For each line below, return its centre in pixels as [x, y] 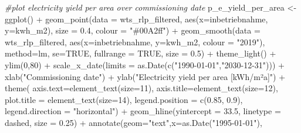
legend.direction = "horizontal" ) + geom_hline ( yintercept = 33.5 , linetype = [143, 111]
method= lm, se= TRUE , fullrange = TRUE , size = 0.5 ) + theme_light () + [141, 53]
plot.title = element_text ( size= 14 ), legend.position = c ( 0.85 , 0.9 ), [124, 99]
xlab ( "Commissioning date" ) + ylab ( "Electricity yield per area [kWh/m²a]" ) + [145, 76]
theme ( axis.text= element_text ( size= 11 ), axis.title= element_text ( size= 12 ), [141, 88]
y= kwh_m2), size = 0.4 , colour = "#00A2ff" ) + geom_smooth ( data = [133, 30]
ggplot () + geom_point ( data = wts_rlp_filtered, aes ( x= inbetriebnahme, [136, 19]
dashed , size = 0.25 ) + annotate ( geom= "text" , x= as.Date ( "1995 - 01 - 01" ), [133, 122]
